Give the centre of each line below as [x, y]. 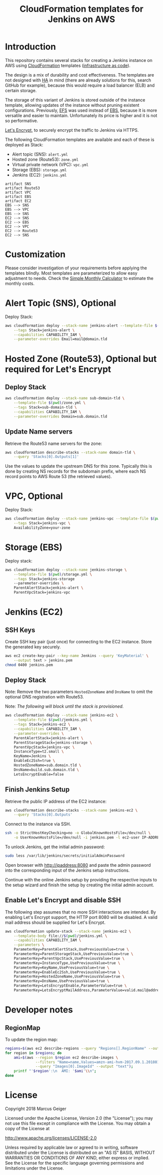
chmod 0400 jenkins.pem [29, 665]
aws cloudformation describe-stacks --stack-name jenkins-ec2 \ [71, 810]
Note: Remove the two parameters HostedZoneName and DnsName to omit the [79, 692]
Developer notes [39, 1010]
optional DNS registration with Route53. [44, 697]
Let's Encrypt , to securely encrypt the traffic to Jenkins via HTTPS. [72, 130]
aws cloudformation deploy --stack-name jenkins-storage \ [66, 570]
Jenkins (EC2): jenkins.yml [39, 175]
